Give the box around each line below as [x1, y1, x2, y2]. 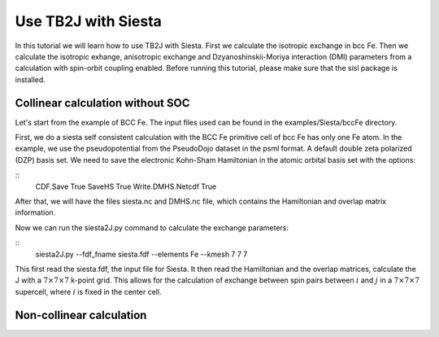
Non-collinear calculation [15, 308, 147, 322]
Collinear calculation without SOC [15, 96, 190, 110]
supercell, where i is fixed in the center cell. [15, 287, 162, 296]
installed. [15, 74, 46, 85]
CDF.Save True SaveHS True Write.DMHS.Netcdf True [35, 182, 217, 191]
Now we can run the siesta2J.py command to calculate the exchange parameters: [15, 222, 289, 232]
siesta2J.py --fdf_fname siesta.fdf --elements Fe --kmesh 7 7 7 [35, 249, 248, 259]
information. [15, 208, 56, 217]
